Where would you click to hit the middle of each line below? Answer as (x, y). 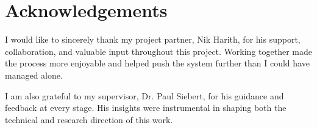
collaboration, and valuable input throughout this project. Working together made (158, 51)
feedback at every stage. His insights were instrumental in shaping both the (146, 108)
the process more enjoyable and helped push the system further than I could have (157, 63)
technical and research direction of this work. (89, 119)
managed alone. (34, 75)
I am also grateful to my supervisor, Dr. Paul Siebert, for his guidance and (144, 95)
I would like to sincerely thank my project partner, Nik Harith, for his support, (153, 39)
